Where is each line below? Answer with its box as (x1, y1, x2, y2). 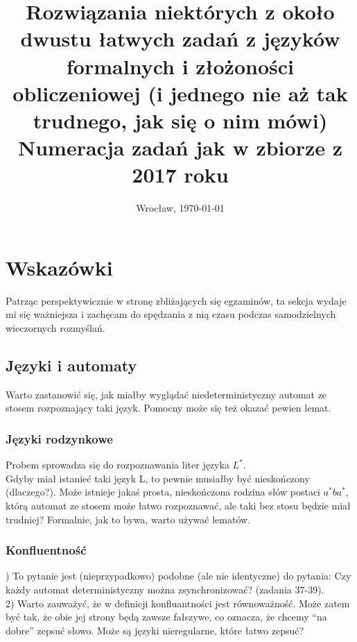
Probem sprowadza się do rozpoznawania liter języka (6, 457, 229, 472)
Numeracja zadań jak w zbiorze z (17, 133, 343, 162)
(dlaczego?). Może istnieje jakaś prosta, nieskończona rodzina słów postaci (6, 484, 320, 499)
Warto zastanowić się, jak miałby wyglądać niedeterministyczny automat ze (6, 387, 327, 401)
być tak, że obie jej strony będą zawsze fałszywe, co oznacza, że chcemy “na (6, 609, 327, 624)
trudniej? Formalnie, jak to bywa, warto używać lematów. (6, 512, 251, 526)
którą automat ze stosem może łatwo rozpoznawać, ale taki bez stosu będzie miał (6, 498, 351, 512)
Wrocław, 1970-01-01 (136, 201, 225, 215)
